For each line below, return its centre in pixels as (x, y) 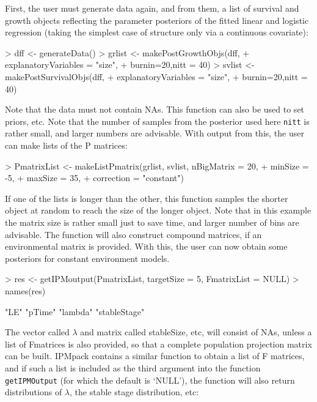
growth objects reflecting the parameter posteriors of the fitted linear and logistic (157, 20)
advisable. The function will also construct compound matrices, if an (133, 234)
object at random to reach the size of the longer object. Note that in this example (158, 210)
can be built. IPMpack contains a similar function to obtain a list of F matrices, (155, 356)
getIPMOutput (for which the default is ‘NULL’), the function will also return (150, 380)
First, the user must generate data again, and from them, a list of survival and (152, 8)
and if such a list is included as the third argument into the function (133, 367)
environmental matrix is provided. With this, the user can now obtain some (146, 246)
